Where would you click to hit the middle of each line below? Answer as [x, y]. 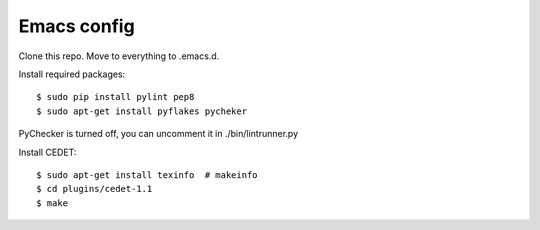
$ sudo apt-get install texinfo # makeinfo [147, 174]
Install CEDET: [47, 152]
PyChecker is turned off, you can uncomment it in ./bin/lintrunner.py [158, 134]
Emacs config [76, 26]
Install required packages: [72, 74]
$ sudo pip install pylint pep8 [115, 97]
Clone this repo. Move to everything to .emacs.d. [119, 56]
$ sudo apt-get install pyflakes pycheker [142, 111]
